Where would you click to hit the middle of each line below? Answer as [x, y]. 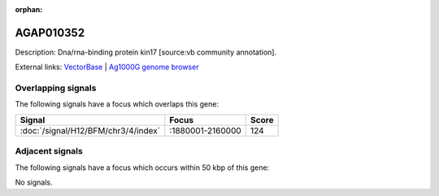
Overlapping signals [56, 88]
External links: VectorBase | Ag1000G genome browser [107, 67]
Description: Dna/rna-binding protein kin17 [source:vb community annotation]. [146, 52]
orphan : [29, 9]
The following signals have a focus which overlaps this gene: [117, 104]
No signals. [34, 182]
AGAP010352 [50, 33]
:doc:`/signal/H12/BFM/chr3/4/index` [90, 130]
